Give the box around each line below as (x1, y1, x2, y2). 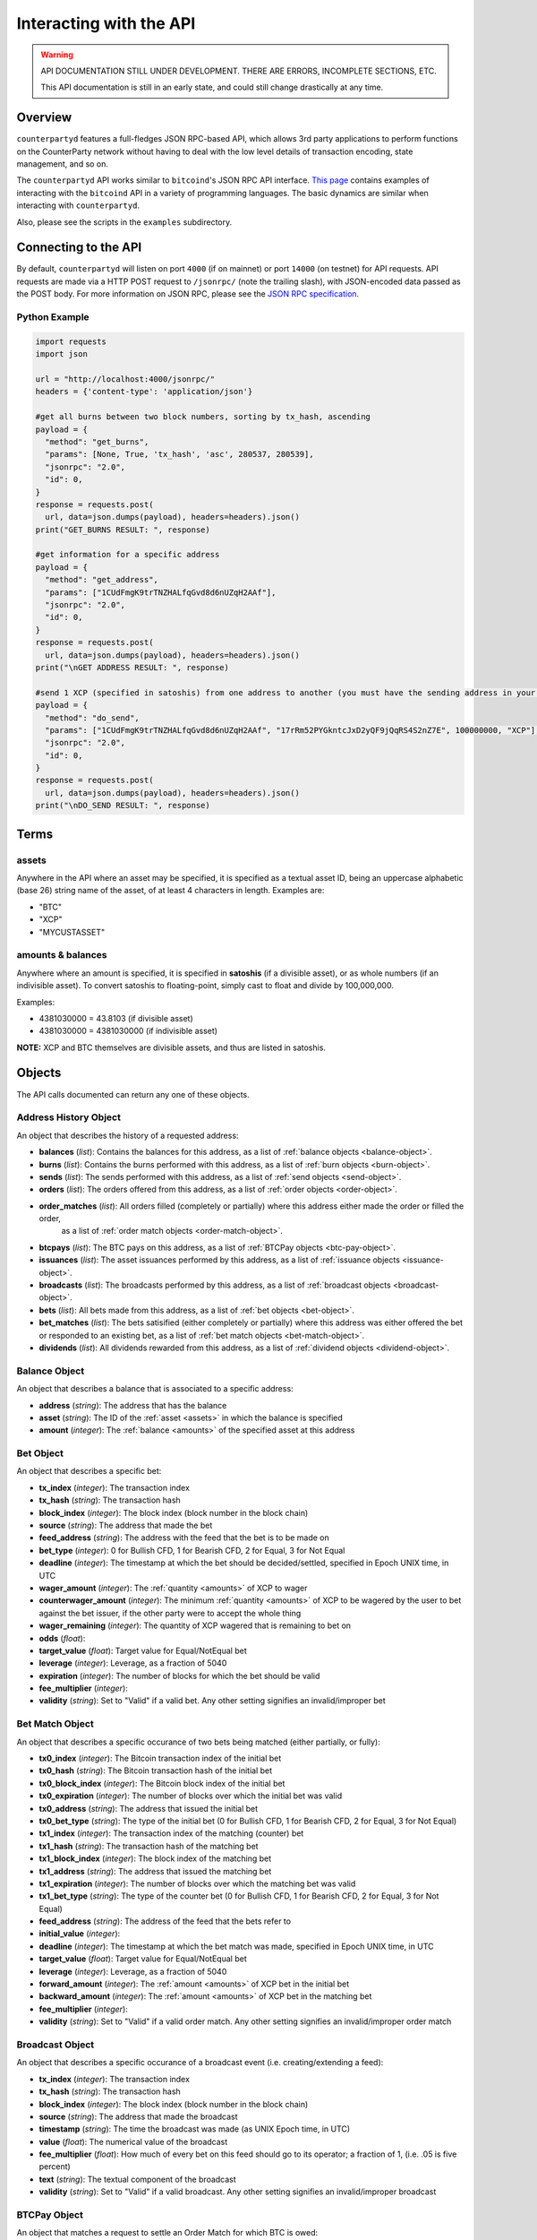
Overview (16, 110, 72, 125)
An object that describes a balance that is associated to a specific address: (16, 1383, 294, 1394)
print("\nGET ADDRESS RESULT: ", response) (35, 662, 230, 672)
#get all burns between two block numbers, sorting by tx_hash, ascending (35, 412, 371, 422)
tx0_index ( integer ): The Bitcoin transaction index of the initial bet (38, 1753, 282, 1763)
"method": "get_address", (45, 574, 158, 585)
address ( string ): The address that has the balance (38, 1400, 227, 1410)
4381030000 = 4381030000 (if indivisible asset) (38, 1026, 218, 1037)
